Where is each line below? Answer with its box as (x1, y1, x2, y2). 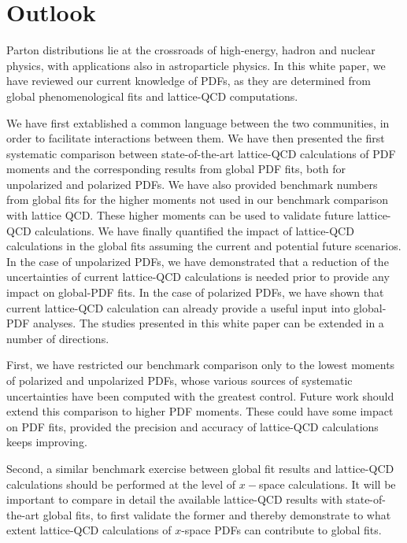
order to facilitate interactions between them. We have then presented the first (6, 130, 385, 146)
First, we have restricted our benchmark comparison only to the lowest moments (6, 356, 395, 373)
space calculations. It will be (258, 475, 396, 492)
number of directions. (6, 330, 109, 346)
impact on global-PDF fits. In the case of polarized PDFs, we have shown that (6, 284, 384, 301)
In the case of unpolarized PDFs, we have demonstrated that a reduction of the (6, 253, 389, 269)
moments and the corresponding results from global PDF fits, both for (6, 161, 346, 177)
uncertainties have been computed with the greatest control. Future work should (6, 387, 394, 404)
